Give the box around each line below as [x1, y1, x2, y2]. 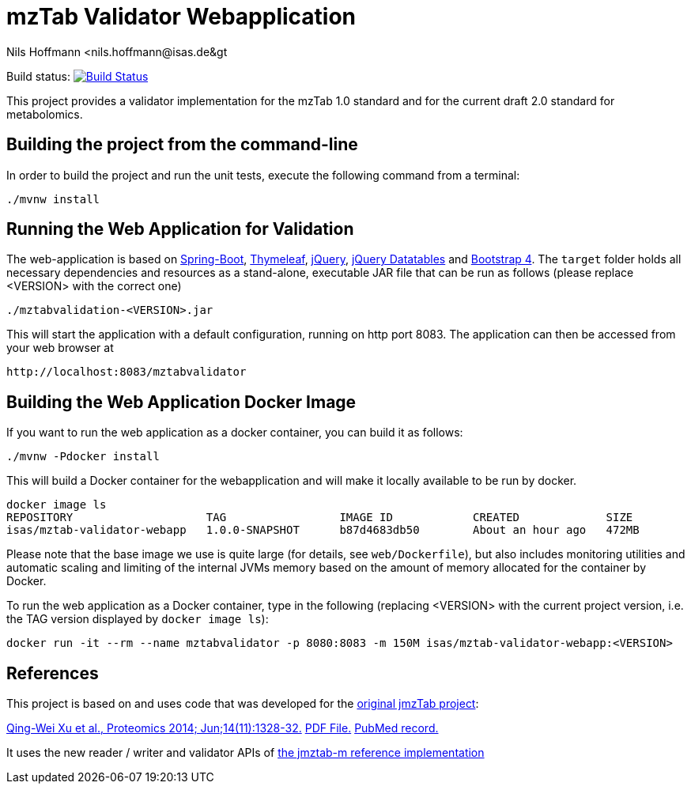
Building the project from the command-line [6, 134, 358, 155]
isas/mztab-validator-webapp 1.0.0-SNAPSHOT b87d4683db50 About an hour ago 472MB [6, 524, 640, 537]
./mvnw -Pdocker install [6, 450, 160, 463]
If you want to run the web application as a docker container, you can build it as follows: [6, 425, 463, 440]
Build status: [6, 69, 70, 83]
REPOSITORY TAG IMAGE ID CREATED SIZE [6, 511, 633, 524]
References [6, 663, 99, 683]
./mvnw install [6, 192, 100, 206]
